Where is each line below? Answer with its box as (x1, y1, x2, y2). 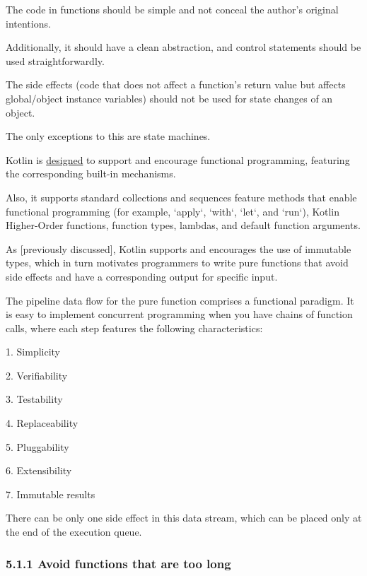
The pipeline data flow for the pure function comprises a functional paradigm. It (6, 293, 354, 307)
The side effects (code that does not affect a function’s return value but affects (6, 77, 346, 92)
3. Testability (6, 392, 63, 406)
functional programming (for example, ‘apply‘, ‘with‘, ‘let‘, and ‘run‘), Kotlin (6, 204, 339, 218)
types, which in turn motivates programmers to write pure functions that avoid (6, 255, 349, 270)
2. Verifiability (6, 368, 68, 382)
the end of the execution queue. (6, 524, 142, 539)
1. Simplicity (6, 344, 61, 359)
